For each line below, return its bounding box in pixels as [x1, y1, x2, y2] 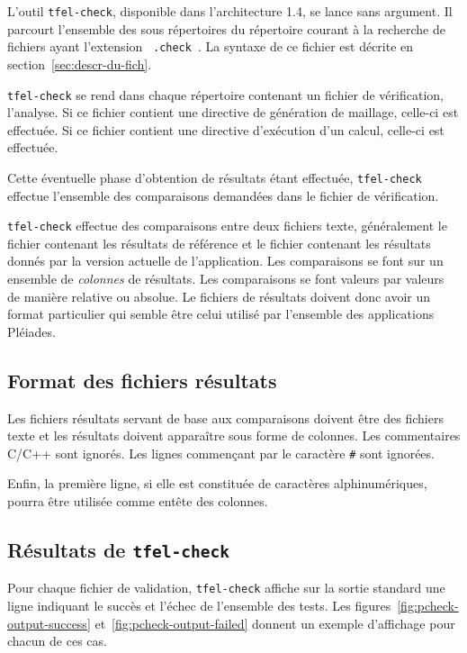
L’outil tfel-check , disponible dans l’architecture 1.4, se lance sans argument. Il [7, 2, 453, 20]
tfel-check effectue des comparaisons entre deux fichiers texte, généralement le [7, 216, 447, 235]
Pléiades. [7, 322, 56, 340]
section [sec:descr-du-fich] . [7, 54, 152, 73]
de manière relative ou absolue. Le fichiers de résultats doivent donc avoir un [7, 286, 431, 305]
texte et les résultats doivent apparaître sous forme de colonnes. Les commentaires [7, 426, 461, 445]
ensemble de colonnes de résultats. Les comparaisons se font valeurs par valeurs [7, 269, 445, 288]
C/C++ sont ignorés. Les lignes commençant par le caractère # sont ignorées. [7, 443, 435, 462]
